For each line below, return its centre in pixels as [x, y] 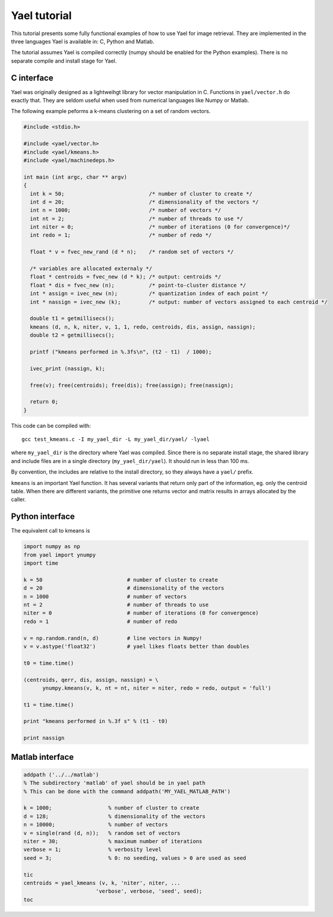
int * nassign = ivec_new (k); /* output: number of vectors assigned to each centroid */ [179, 302]
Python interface [43, 517]
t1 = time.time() [49, 705]
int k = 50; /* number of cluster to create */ [141, 194]
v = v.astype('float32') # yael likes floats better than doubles [136, 646]
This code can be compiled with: [51, 425]
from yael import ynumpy [60, 555]
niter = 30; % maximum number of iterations [113, 841]
